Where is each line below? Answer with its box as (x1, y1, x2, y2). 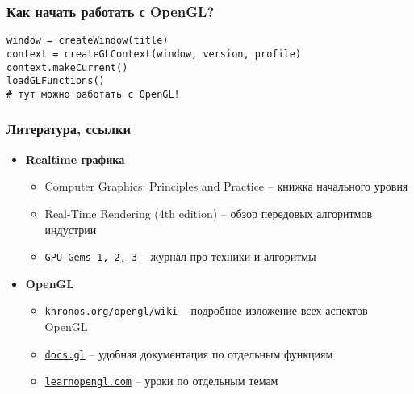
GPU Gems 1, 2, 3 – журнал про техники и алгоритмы (44, 248, 316, 265)
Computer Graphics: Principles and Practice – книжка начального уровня (44, 178, 408, 195)
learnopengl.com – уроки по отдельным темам (44, 372, 278, 389)
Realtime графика (25, 150, 125, 167)
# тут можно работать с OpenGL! (6, 88, 180, 100)
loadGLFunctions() (6, 75, 105, 87)
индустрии (44, 220, 97, 237)
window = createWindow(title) (6, 35, 169, 47)
